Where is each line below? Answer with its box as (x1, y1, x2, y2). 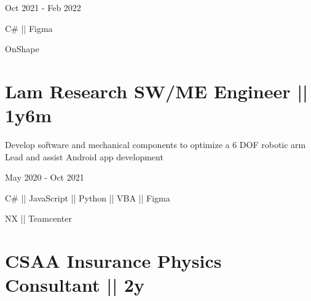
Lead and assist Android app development (5, 150, 163, 163)
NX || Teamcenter (5, 212, 72, 225)
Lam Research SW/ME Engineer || (5, 78, 309, 103)
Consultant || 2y (5, 272, 144, 297)
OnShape (5, 42, 39, 55)
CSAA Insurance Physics (5, 248, 222, 273)
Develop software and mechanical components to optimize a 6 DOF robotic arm (5, 138, 306, 151)
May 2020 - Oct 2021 (5, 171, 84, 184)
